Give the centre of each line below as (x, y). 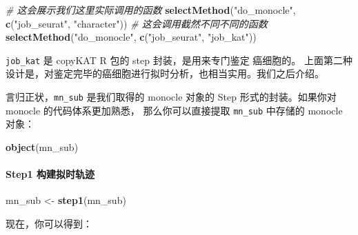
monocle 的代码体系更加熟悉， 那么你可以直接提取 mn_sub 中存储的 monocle (174, 110)
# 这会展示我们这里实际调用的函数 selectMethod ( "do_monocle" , (151, 10)
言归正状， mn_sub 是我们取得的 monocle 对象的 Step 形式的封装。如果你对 (171, 97)
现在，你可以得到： (49, 223)
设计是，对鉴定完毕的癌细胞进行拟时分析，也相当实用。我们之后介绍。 (165, 73)
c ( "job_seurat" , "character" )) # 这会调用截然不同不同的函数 (137, 23)
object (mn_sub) (42, 146)
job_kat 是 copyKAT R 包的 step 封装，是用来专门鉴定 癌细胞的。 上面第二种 (179, 60)
